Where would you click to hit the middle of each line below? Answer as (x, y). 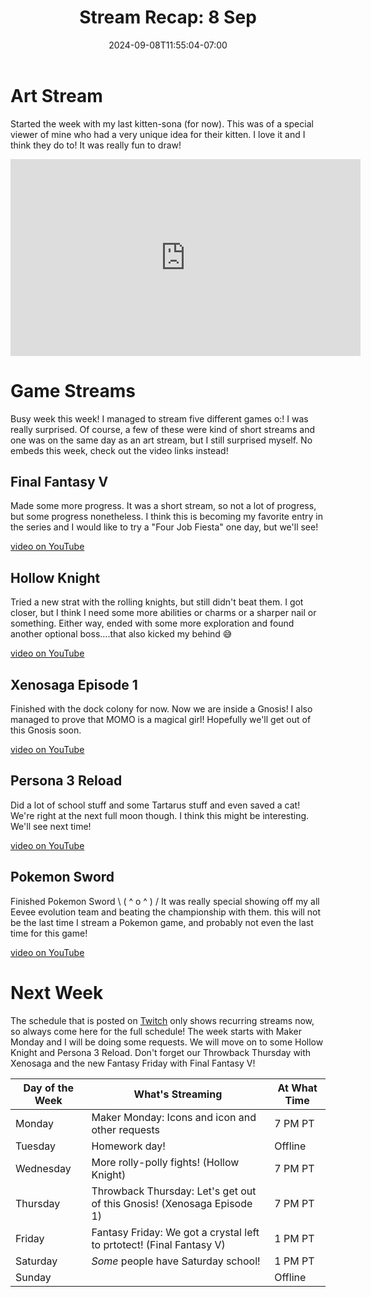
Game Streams (73, 390)
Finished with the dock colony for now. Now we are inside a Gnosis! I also (161, 709)
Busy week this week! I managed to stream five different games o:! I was (159, 418)
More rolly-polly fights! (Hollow (165, 1162)
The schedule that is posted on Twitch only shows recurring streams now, (162, 1020)
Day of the (48, 1088)
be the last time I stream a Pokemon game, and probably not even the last (162, 922)
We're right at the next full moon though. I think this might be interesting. (160, 815)
